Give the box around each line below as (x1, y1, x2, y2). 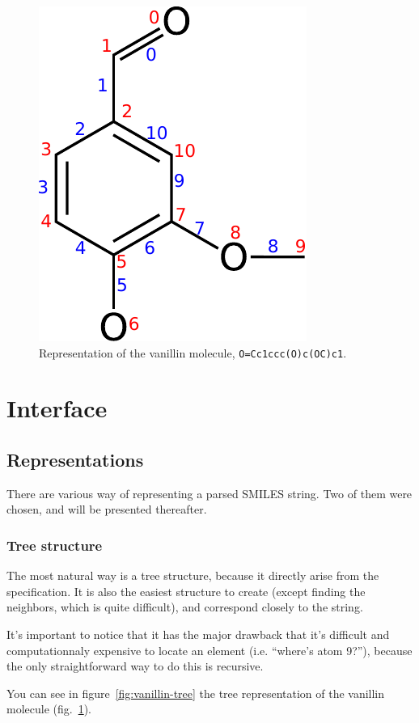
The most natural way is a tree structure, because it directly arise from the (6, 567, 379, 584)
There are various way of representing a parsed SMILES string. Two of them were (6, 484, 413, 501)
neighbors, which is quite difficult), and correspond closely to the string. (6, 598, 363, 615)
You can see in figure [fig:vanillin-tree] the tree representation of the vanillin (6, 684, 385, 701)
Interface (6, 391, 108, 425)
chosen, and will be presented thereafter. (6, 501, 207, 518)
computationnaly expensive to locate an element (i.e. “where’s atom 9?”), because (6, 641, 413, 658)
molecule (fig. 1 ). (6, 700, 92, 717)
